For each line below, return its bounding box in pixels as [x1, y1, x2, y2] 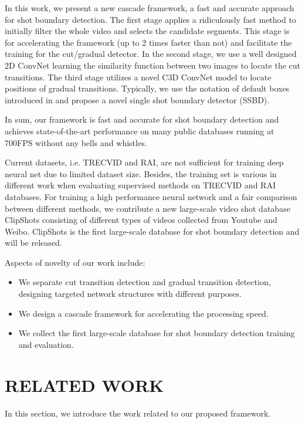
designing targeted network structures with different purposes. [18, 287, 242, 300]
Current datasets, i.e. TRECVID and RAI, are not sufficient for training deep [5, 156, 284, 168]
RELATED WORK [5, 373, 164, 397]
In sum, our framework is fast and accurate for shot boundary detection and [5, 113, 279, 126]
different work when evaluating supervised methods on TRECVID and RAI [5, 179, 276, 191]
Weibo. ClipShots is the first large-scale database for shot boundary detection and [5, 225, 300, 237]
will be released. [5, 236, 62, 249]
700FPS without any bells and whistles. [5, 136, 147, 148]
